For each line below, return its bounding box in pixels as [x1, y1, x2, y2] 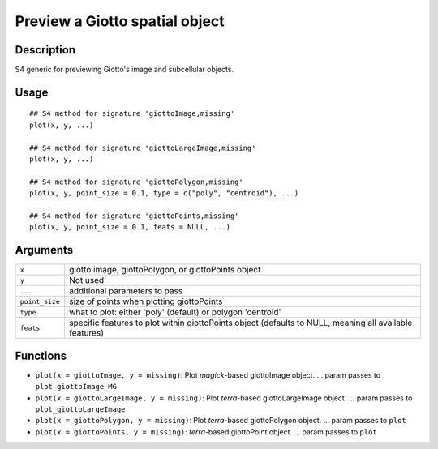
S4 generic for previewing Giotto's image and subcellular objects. [15, 65, 234, 75]
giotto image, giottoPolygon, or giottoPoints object [69, 264, 261, 276]
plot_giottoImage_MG [35, 382, 118, 391]
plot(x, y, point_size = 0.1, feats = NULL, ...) [29, 223, 231, 232]
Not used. [69, 275, 107, 286]
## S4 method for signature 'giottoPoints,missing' [29, 211, 239, 220]
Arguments [15, 243, 74, 257]
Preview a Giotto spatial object [15, 12, 225, 30]
